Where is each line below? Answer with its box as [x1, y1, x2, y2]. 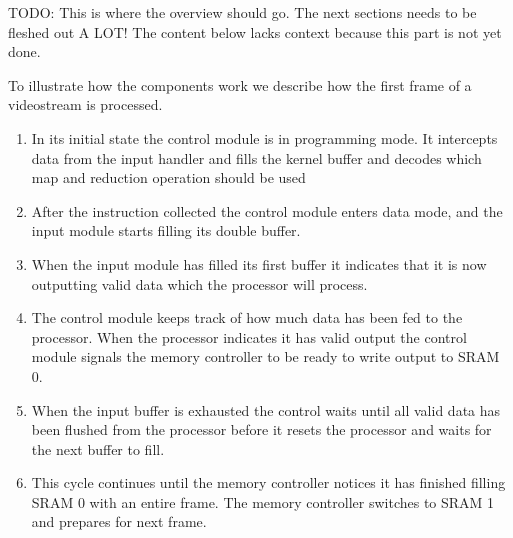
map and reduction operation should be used [31, 167, 306, 188]
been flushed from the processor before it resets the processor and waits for [31, 419, 492, 440]
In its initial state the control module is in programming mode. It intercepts [31, 127, 498, 148]
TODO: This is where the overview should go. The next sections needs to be [8, 2, 477, 22]
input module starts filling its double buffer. [31, 220, 301, 241]
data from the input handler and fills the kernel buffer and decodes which [31, 147, 482, 168]
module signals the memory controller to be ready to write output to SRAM [31, 346, 500, 367]
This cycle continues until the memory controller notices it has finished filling [31, 472, 506, 493]
